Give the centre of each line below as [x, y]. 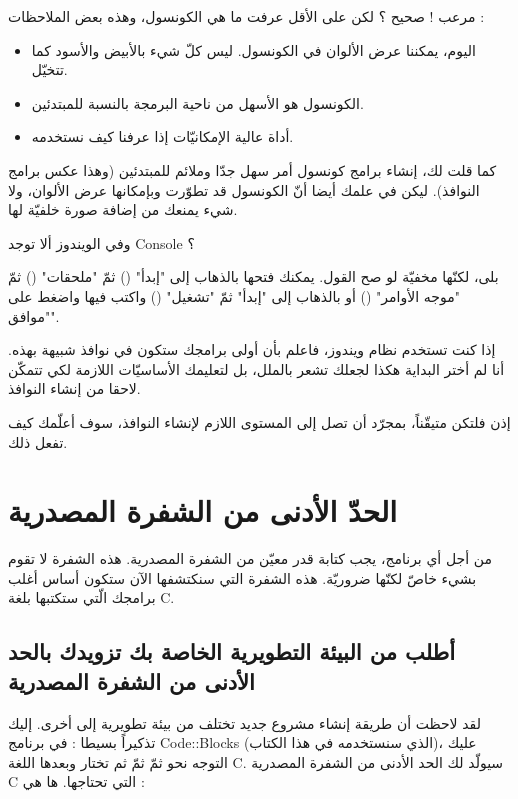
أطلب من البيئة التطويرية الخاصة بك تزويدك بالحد [232, 651]
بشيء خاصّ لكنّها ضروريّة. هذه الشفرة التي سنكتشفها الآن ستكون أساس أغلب [242, 577]
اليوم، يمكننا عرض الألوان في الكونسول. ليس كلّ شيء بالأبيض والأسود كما [253, 49]
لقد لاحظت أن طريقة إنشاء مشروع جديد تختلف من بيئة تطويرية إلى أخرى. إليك [244, 722]
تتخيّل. [49, 69]
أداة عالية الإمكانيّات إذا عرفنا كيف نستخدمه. [162, 136]
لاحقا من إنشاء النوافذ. [74, 388]
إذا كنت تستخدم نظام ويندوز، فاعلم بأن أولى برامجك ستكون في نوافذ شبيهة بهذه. [252, 349]
